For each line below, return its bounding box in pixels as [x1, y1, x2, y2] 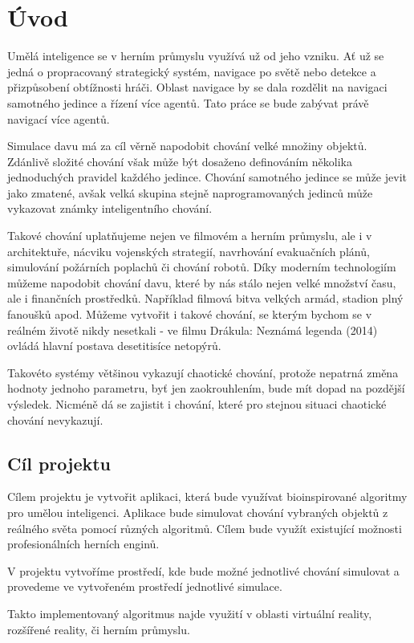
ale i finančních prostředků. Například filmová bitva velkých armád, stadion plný [7, 290, 404, 307]
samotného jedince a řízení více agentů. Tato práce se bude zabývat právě [7, 94, 369, 111]
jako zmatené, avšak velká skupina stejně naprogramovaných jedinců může [7, 184, 373, 201]
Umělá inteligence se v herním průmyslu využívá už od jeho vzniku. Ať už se [7, 47, 384, 64]
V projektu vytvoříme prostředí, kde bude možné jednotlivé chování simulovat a [7, 562, 400, 579]
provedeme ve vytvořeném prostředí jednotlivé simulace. [7, 578, 282, 595]
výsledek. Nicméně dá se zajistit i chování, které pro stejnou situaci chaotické [7, 396, 387, 412]
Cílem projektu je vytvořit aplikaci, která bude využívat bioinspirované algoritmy [7, 488, 408, 505]
